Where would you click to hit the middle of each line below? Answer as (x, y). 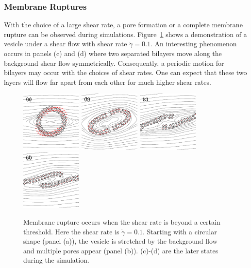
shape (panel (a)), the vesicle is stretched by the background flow (120, 241)
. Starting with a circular (180, 231)
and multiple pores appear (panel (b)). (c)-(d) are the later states (121, 250)
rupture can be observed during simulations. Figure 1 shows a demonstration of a (125, 34)
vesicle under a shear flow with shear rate (66, 44)
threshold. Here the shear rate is (71, 231)
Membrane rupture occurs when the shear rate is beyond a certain (122, 221)
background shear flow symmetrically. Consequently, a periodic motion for (114, 63)
